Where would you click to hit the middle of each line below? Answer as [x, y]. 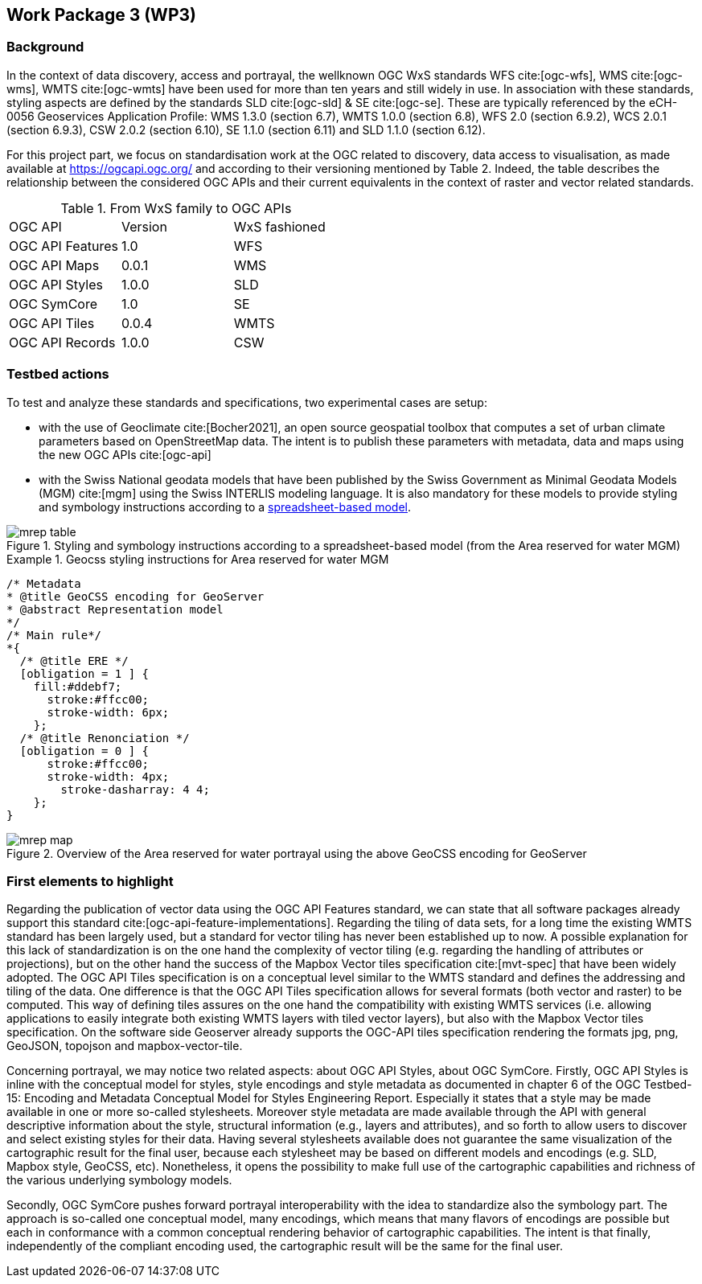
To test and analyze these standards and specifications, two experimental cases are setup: [247, 402]
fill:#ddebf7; [78, 686]
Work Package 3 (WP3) [101, 15]
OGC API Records [62, 342]
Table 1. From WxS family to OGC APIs [176, 208]
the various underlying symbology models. [119, 1180]
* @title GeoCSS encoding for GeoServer [135, 596]
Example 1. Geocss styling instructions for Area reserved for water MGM [198, 559]
